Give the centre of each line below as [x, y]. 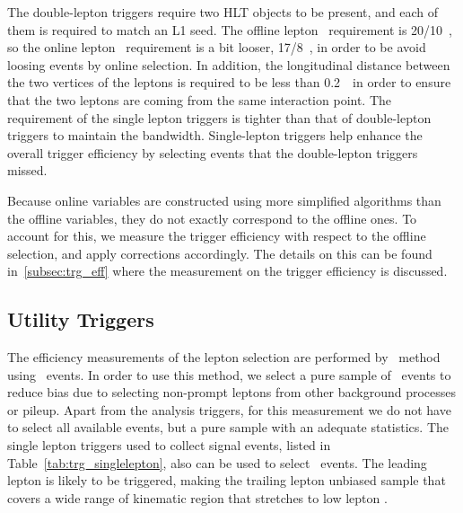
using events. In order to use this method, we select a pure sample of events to [229, 374]
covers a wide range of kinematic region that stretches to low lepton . [197, 497]
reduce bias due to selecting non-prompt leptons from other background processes [232, 392]
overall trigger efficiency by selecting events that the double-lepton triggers [213, 152]
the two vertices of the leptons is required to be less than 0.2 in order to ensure [229, 82]
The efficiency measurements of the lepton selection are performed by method [224, 357]
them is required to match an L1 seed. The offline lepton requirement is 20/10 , [230, 29]
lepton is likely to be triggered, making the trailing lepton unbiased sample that [227, 480]
